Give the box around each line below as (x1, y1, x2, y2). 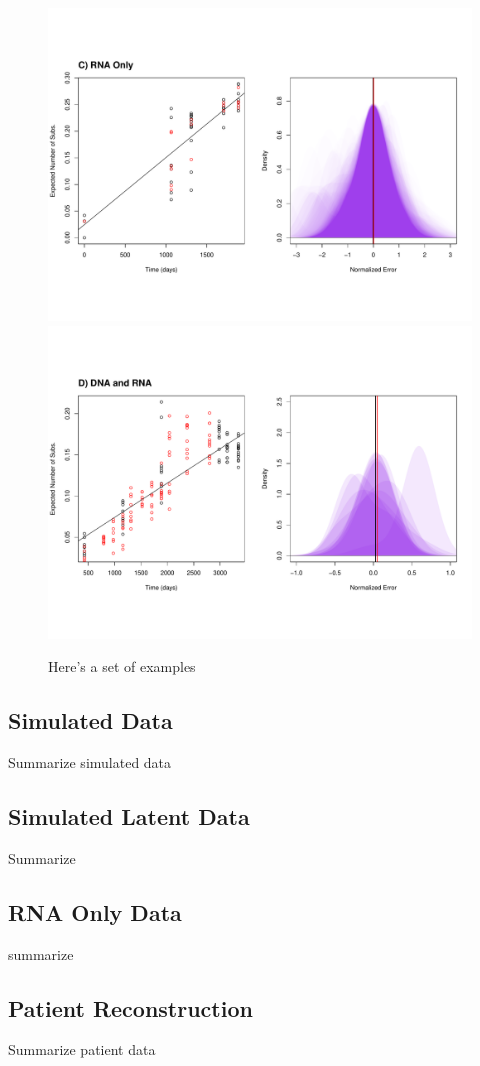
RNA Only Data (8, 896, 182, 927)
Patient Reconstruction (8, 992, 253, 1023)
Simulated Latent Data (8, 801, 250, 832)
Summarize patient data (8, 1039, 156, 1060)
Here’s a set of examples (48, 656, 196, 677)
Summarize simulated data (8, 752, 172, 773)
